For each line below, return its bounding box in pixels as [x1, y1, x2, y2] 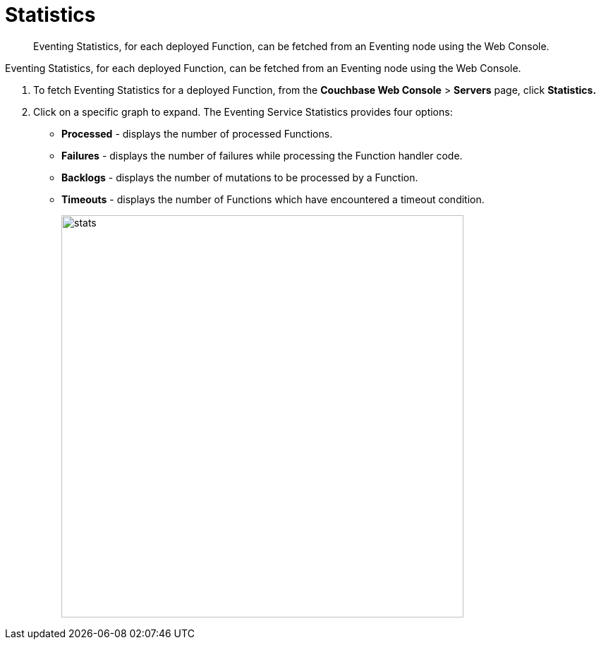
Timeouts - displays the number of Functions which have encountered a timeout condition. [61, 193, 485, 205]
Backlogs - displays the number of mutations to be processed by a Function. [61, 171, 418, 183]
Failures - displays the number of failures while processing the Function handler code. [61, 149, 463, 162]
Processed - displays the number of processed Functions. [61, 127, 333, 140]
